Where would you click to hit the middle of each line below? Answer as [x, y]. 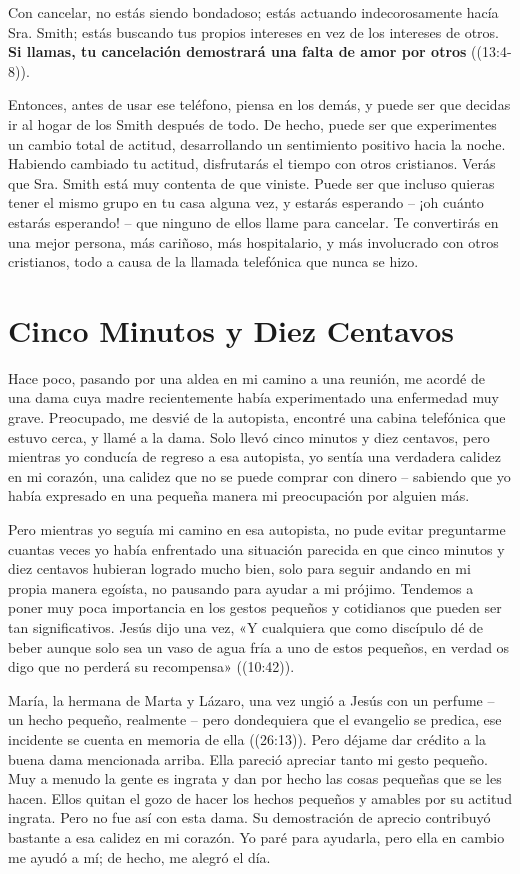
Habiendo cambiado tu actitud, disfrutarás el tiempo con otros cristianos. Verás [252, 163]
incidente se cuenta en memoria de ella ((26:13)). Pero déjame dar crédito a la [247, 738]
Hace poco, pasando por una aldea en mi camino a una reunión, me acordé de [246, 377]
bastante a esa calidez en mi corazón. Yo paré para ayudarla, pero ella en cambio [256, 836]
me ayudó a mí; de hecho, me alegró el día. [139, 856]
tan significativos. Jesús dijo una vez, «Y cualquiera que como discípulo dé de [246, 626]
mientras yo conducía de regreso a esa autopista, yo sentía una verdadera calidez [254, 456]
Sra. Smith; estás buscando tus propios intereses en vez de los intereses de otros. [253, 31]
